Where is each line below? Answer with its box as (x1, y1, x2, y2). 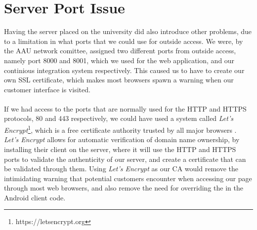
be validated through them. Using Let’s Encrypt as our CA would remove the (4, 163, 239, 174)
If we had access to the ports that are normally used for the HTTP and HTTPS (4, 103, 247, 114)
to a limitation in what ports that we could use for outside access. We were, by (4, 36, 243, 46)
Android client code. (4, 192, 66, 202)
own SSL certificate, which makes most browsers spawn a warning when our (4, 75, 234, 85)
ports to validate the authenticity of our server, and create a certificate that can (4, 153, 246, 164)
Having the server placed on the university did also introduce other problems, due (4, 26, 252, 37)
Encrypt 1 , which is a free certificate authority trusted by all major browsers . (4, 123, 237, 135)
